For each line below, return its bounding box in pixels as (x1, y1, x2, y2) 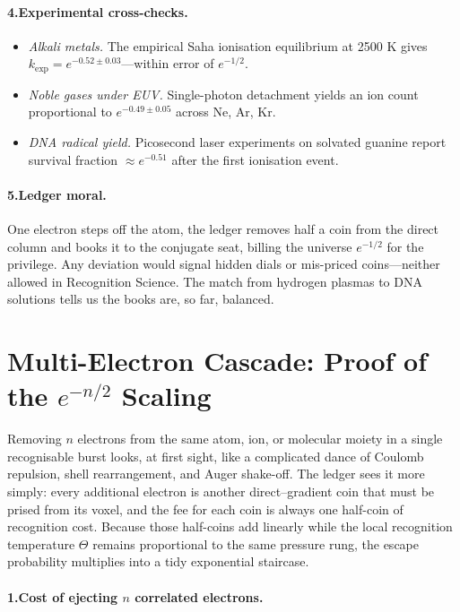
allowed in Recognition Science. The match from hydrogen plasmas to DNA (7, 272, 422, 290)
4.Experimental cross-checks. (7, 2, 188, 21)
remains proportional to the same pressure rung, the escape (92, 534, 419, 553)
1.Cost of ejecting (7, 587, 118, 606)
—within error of (121, 54, 214, 73)
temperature (7, 534, 75, 553)
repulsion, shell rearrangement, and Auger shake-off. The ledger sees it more (7, 464, 425, 483)
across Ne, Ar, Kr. (176, 102, 276, 121)
